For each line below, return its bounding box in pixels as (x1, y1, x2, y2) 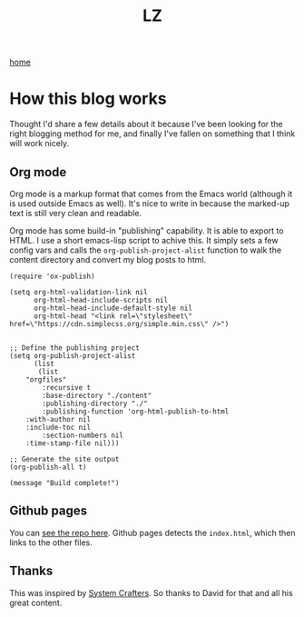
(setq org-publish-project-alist (9, 351, 136, 360)
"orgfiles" (25, 374, 67, 384)
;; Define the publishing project (9, 343, 141, 353)
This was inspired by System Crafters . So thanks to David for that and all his (9, 587, 293, 598)
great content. (9, 597, 63, 608)
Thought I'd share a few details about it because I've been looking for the (9, 119, 283, 130)
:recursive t (42, 383, 92, 392)
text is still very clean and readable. (9, 207, 142, 218)
